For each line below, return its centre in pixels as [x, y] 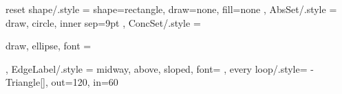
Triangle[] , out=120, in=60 [62, 82]
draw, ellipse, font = [49, 46]
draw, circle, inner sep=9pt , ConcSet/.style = [103, 22]
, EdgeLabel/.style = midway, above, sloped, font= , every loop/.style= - [160, 68]
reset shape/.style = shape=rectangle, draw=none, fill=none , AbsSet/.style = [171, 9]
